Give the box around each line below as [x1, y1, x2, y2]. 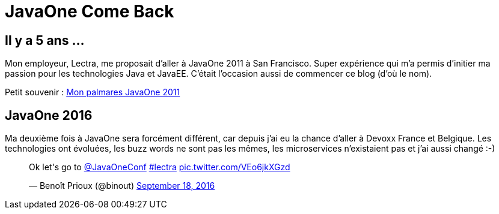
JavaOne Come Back [5, 1, 174, 22]
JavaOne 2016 [5, 107, 93, 123]
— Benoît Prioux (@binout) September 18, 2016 [29, 180, 215, 191]
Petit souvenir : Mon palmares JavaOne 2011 [5, 87, 180, 98]
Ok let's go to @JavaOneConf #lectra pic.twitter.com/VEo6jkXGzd [29, 162, 290, 173]
